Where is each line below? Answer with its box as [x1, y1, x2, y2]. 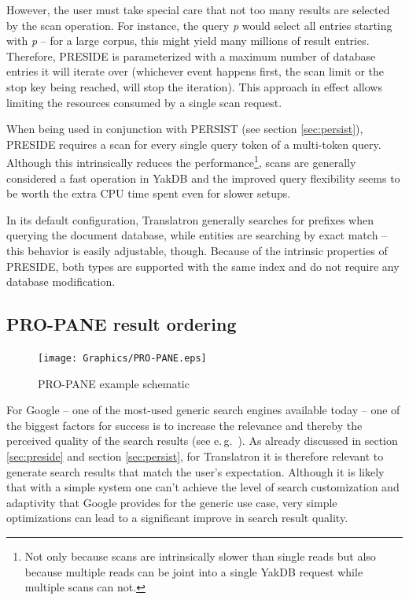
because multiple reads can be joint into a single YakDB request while [24, 563, 363, 580]
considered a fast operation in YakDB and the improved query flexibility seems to [6, 169, 400, 186]
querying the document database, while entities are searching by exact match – [6, 227, 388, 243]
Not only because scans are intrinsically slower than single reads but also [24, 547, 376, 564]
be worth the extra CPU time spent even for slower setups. [6, 185, 291, 202]
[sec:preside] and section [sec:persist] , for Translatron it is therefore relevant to [6, 447, 384, 464]
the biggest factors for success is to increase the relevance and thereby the [6, 417, 363, 433]
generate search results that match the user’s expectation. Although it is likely [6, 463, 385, 480]
